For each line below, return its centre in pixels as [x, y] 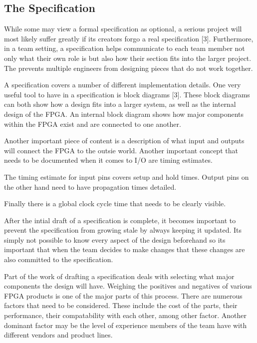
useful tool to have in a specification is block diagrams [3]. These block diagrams [127, 94]
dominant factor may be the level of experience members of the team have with [126, 325]
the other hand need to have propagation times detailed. [90, 186]
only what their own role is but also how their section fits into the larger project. [128, 58]
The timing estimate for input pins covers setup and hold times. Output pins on [127, 176]
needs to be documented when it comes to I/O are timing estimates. [108, 160]
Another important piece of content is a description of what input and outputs [124, 141]
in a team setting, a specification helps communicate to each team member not [125, 48]
